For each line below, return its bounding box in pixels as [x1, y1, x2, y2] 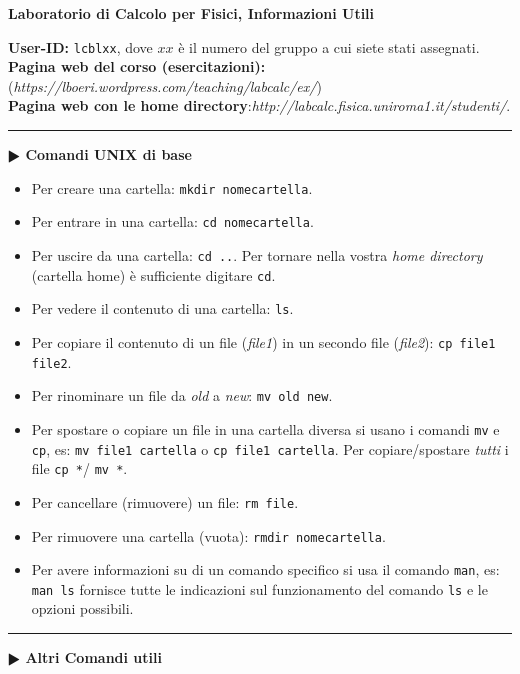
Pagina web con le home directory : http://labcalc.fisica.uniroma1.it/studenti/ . [8, 95, 511, 116]
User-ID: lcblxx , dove [8, 36, 153, 57]
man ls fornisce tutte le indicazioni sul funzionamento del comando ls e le [31, 578, 488, 599]
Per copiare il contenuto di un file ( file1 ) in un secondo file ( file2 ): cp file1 [31, 331, 496, 352]
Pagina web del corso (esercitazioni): [8, 56, 266, 77]
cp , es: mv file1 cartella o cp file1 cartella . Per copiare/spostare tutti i [31, 438, 509, 459]
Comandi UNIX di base [25, 144, 192, 165]
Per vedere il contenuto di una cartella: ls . [31, 298, 294, 319]
